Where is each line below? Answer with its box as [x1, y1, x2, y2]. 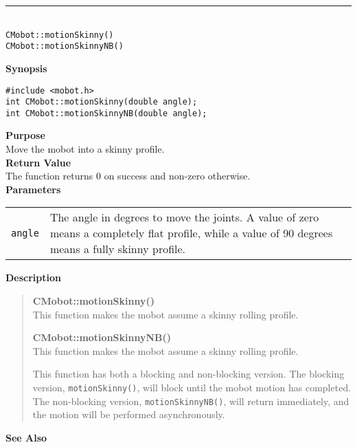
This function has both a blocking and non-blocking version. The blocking [32, 367, 345, 381]
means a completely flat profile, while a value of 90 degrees [49, 225, 333, 241]
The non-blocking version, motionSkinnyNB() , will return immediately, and [32, 393, 349, 408]
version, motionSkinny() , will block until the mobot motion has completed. [32, 380, 352, 394]
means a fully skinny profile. [49, 241, 186, 257]
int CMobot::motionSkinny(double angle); [5, 97, 198, 107]
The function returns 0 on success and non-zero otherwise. [5, 168, 251, 183]
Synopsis [5, 61, 47, 75]
